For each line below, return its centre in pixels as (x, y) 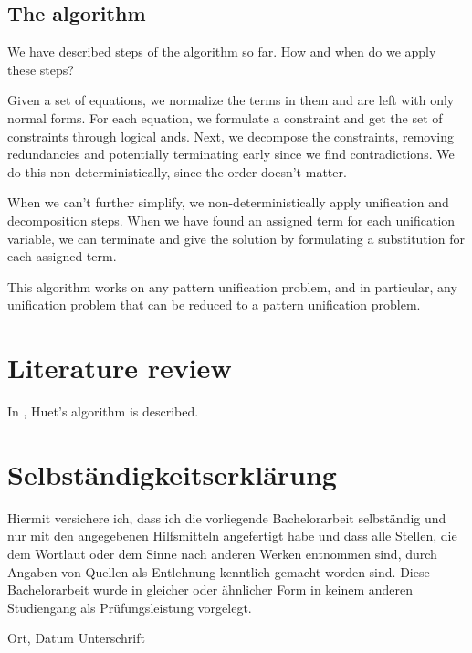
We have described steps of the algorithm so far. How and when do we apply (222, 52)
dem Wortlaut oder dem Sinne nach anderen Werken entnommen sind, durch (222, 553)
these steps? (41, 69)
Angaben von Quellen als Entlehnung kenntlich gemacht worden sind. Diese (219, 571)
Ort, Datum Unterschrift (76, 638)
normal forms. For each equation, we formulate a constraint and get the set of (225, 117)
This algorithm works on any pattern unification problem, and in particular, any (232, 286)
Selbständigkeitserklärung (172, 474)
